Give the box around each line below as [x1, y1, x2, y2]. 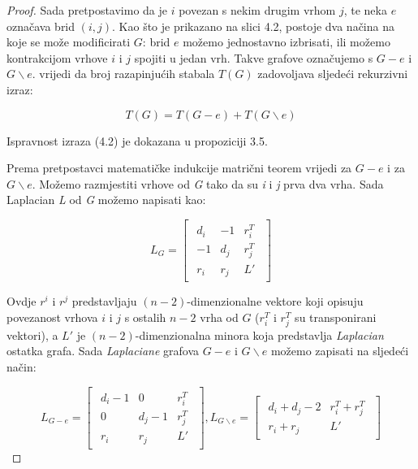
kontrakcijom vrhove [6, 49, 108, 66]
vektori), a [6, 326, 58, 343]
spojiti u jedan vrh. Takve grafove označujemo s [134, 49, 373, 66]
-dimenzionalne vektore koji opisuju [187, 293, 364, 309]
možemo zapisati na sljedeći [270, 342, 409, 359]
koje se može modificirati [6, 33, 131, 50]
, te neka [343, 2, 387, 18]
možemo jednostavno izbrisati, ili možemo [183, 33, 390, 50]
